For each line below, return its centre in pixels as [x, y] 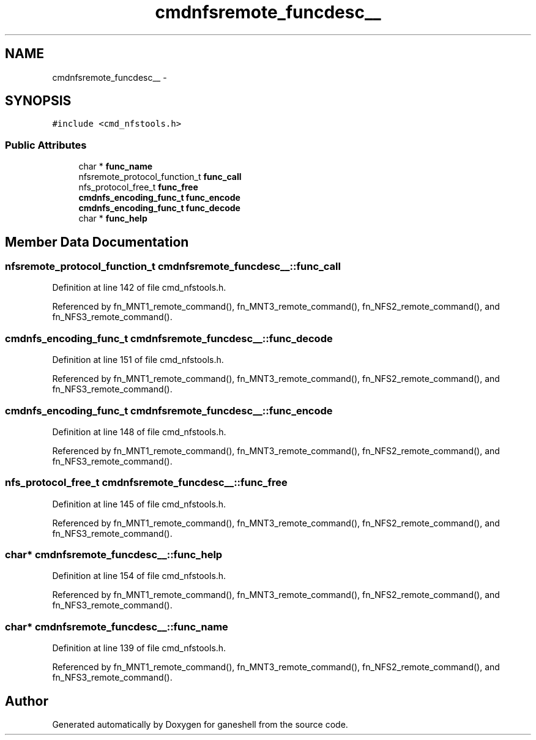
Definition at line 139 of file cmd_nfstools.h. [139, 648]
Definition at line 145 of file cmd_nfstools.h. [139, 504]
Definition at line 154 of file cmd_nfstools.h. [139, 576]
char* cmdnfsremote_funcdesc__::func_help [114, 555]
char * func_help [113, 219]
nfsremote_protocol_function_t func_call [160, 177]
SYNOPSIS [38, 101]
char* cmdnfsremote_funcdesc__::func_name [117, 626]
